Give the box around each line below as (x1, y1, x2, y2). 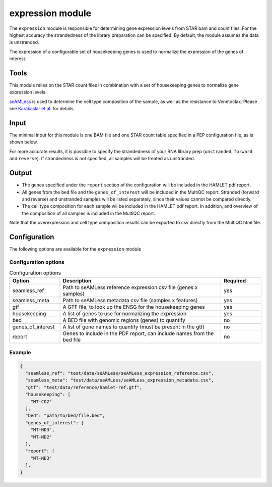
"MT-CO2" (30, 399, 52, 404)
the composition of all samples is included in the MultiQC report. (22, 210, 156, 216)
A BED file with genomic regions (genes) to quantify (62, 316, 186, 323)
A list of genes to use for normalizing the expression (62, 310, 186, 317)
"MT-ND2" (30, 434, 52, 440)
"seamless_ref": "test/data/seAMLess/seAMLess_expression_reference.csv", (25, 370, 214, 376)
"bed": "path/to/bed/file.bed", (25, 413, 105, 419)
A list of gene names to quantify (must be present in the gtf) (62, 323, 205, 330)
